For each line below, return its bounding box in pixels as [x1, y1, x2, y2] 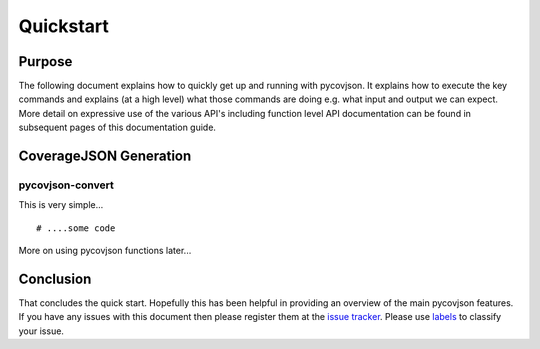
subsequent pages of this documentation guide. [18, 121, 217, 134]
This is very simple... [18, 199, 104, 211]
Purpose [18, 53, 73, 70]
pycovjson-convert [18, 178, 115, 192]
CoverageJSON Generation [18, 148, 192, 165]
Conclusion [18, 270, 92, 287]
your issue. [18, 325, 65, 337]
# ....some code [36, 222, 116, 234]
